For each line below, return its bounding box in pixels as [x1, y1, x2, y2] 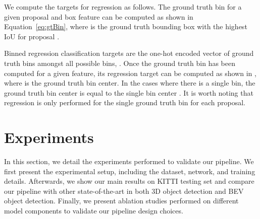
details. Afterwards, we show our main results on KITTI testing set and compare [4, 176, 254, 186]
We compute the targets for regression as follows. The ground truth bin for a [4, 2, 242, 12]
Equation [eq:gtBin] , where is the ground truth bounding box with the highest [4, 21, 247, 32]
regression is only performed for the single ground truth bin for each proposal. [4, 97, 245, 108]
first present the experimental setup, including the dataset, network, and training [4, 166, 255, 176]
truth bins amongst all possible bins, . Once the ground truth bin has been [4, 57, 235, 68]
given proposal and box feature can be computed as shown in [4, 11, 193, 22]
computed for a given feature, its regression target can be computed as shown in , [4, 67, 256, 78]
